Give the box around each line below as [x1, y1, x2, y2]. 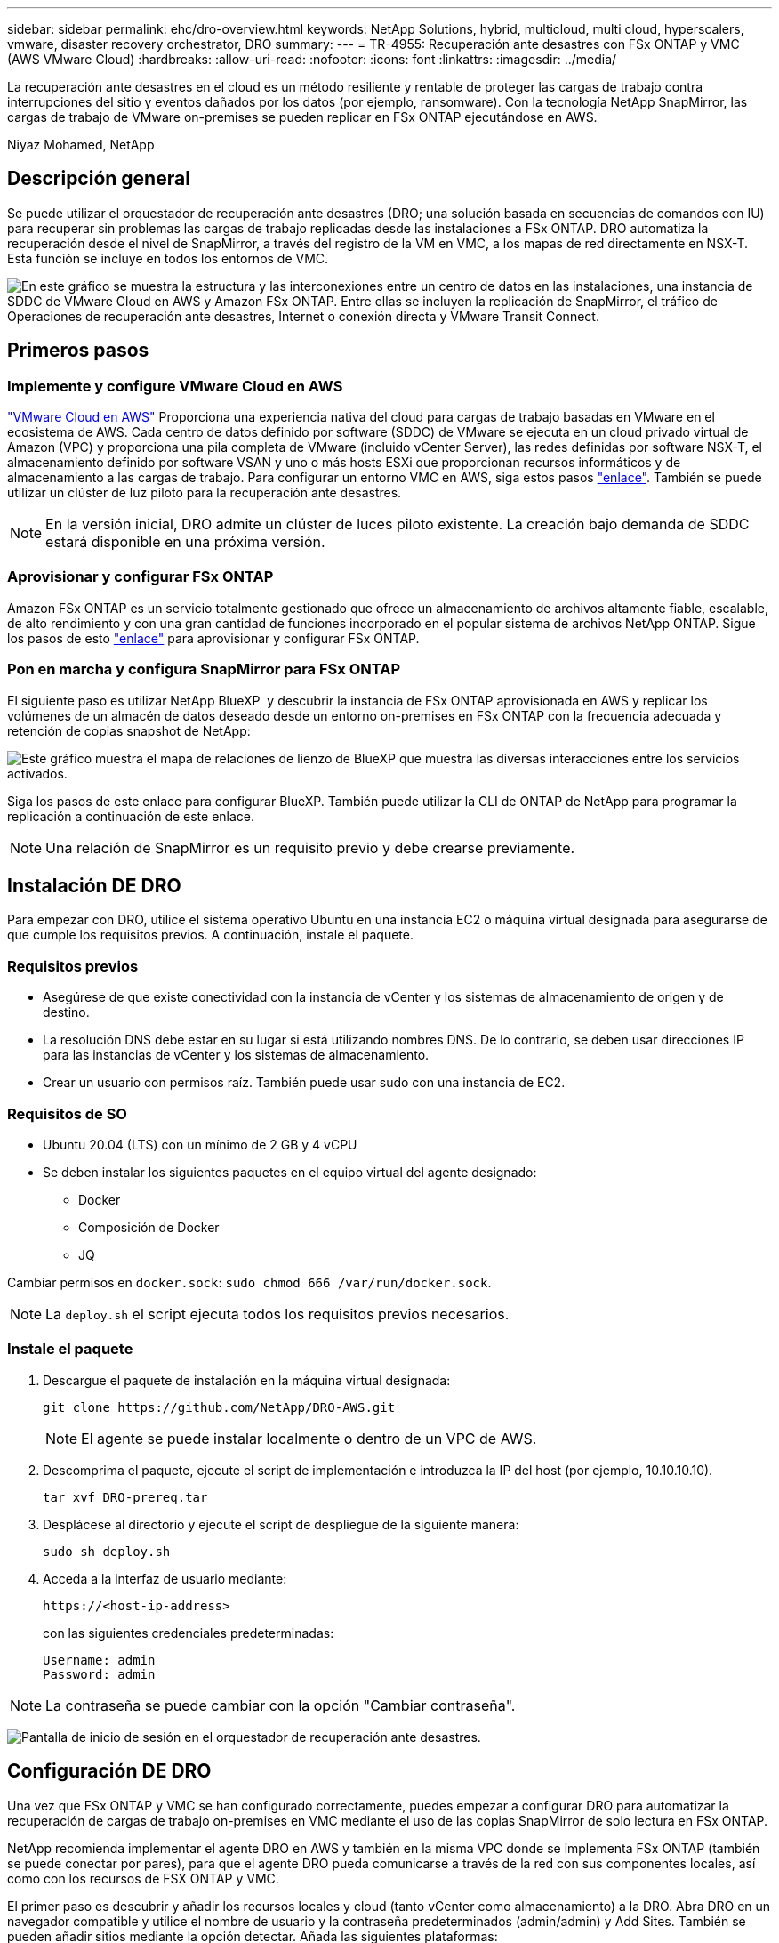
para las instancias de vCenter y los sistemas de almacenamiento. [43, 1047, 430, 1063]
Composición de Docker [78, 1219, 220, 1235]
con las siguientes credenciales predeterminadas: [43, 1625, 334, 1641]
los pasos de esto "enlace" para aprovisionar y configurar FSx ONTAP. [7, 630, 420, 646]
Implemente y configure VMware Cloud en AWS [7, 376, 343, 395]
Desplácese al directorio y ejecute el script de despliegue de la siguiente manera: [43, 1516, 519, 1532]
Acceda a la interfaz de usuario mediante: [43, 1570, 287, 1586]
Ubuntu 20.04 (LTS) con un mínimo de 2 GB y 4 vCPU [43, 1136, 357, 1152]
